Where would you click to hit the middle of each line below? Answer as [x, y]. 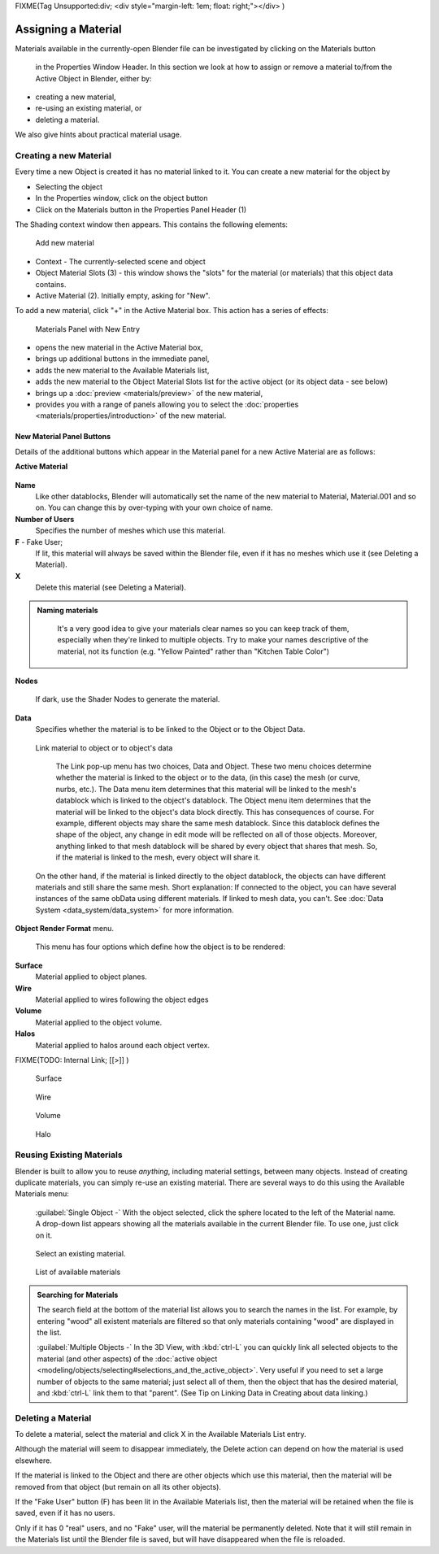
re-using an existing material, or [89, 108]
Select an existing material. [80, 1254]
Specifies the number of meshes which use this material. [130, 531]
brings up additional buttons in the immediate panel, [122, 359]
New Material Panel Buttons [63, 437]
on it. [44, 1235]
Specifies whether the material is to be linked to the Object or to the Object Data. [170, 729]
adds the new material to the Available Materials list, [122, 370]
